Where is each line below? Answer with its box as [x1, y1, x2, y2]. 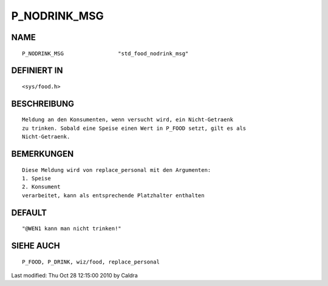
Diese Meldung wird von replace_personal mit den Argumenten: [22, 166, 211, 173]
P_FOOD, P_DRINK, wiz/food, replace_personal [22, 258, 160, 265]
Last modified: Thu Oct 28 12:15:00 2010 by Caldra [11, 271, 138, 279]
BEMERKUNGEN [11, 149, 74, 159]
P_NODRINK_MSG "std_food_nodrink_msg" [22, 50, 189, 57]
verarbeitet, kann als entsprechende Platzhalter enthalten [22, 192, 205, 199]
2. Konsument [22, 183, 61, 191]
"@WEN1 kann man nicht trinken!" [22, 225, 121, 232]
